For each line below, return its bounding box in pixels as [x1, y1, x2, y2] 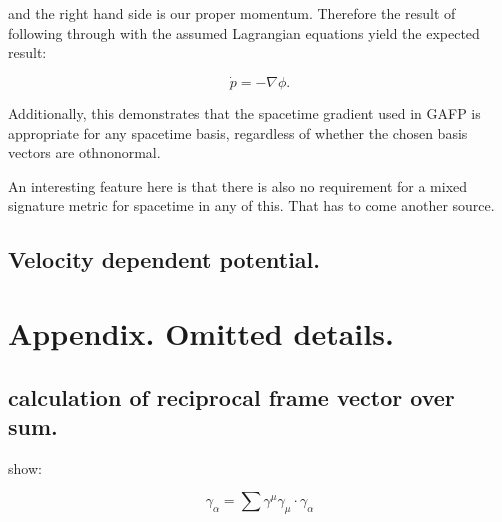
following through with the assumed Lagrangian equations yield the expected [8, 22, 480, 43]
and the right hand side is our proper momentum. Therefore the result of [8, 3, 456, 23]
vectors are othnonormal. [8, 142, 161, 163]
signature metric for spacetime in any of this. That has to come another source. [8, 195, 495, 216]
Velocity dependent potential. [8, 244, 320, 275]
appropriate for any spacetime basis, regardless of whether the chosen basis [8, 122, 468, 143]
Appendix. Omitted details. [8, 312, 394, 353]
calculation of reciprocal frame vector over [8, 381, 455, 412]
